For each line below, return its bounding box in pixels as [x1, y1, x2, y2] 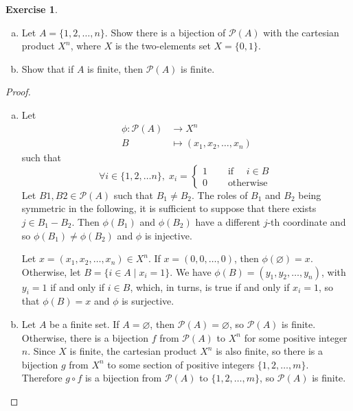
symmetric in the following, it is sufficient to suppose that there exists [21, 201, 317, 215]
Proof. [5, 84, 31, 99]
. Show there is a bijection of [104, 25, 226, 39]
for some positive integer [244, 330, 348, 344]
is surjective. [122, 294, 174, 308]
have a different [195, 214, 260, 228]
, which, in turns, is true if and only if [130, 279, 290, 294]
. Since [27, 344, 56, 358]
